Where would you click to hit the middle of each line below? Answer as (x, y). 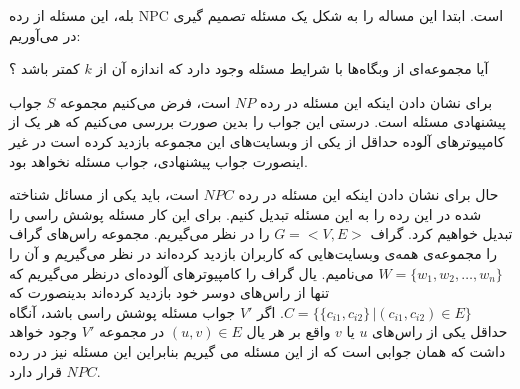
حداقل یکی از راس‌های (440, 331)
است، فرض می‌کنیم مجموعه (145, 101)
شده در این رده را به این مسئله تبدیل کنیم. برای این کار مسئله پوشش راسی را (245, 213)
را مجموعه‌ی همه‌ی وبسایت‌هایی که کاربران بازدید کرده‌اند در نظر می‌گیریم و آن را (253, 252)
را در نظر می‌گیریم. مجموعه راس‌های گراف (139, 233)
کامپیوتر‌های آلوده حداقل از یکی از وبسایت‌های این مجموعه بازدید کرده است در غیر (257, 140)
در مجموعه (131, 331)
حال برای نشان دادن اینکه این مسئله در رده (368, 194)
